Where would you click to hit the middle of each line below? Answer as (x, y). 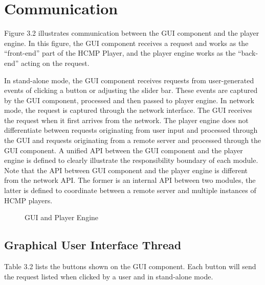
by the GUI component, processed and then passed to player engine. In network (129, 100)
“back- (248, 53)
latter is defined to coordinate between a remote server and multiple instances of (130, 190)
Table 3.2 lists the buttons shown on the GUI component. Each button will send (130, 266)
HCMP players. (28, 200)
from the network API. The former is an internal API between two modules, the (130, 180)
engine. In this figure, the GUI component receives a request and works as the (126, 43)
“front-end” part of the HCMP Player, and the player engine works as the (120, 53)
